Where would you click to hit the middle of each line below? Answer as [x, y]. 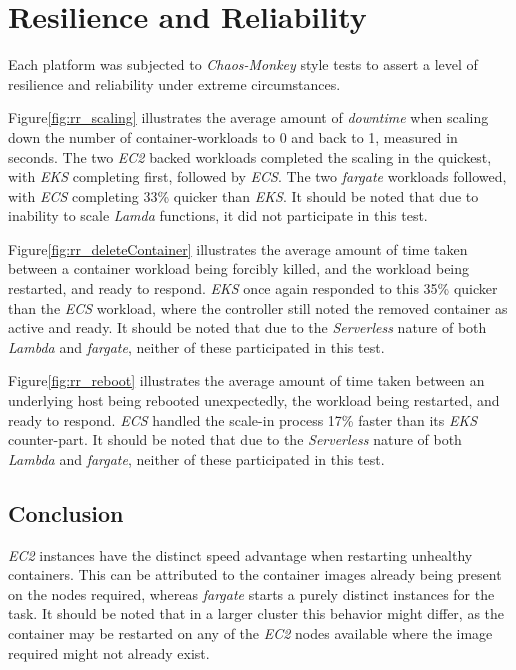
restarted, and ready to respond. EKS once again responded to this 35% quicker [253, 288]
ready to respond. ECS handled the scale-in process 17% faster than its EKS [243, 419]
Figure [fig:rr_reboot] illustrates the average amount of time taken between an [246, 380]
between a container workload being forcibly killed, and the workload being [239, 268]
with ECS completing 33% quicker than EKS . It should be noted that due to [243, 195]
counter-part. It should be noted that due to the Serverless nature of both [235, 439]
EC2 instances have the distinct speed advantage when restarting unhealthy [240, 554]
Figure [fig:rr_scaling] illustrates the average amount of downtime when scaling [248, 117]
